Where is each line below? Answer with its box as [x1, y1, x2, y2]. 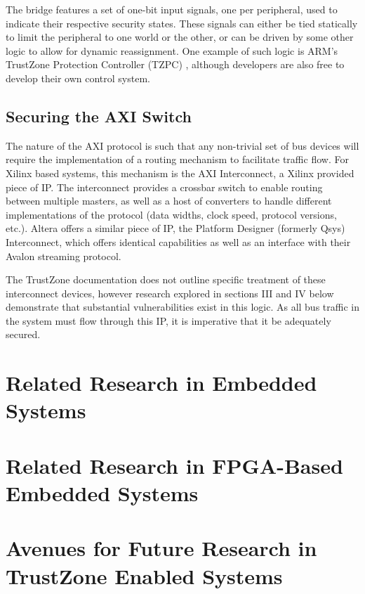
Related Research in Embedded [6, 368, 317, 397]
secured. [6, 327, 41, 342]
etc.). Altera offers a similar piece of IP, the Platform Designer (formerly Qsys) [6, 221, 345, 235]
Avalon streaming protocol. [6, 248, 121, 263]
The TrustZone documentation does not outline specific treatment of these [6, 272, 326, 287]
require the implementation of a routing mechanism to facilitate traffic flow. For [6, 152, 349, 167]
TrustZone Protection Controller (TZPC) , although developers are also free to [6, 57, 345, 72]
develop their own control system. [6, 70, 150, 85]
